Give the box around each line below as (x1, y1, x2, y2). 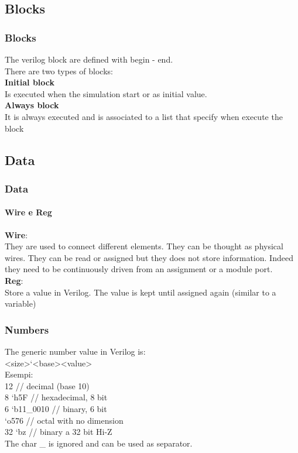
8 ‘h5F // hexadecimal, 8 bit (5, 391, 108, 403)
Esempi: (5, 368, 33, 380)
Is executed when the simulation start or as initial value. (5, 87, 207, 99)
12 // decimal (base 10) (5, 379, 90, 392)
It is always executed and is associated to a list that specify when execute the (5, 110, 283, 122)
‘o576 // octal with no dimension (5, 414, 124, 426)
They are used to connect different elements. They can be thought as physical (5, 240, 283, 252)
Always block (5, 99, 59, 111)
